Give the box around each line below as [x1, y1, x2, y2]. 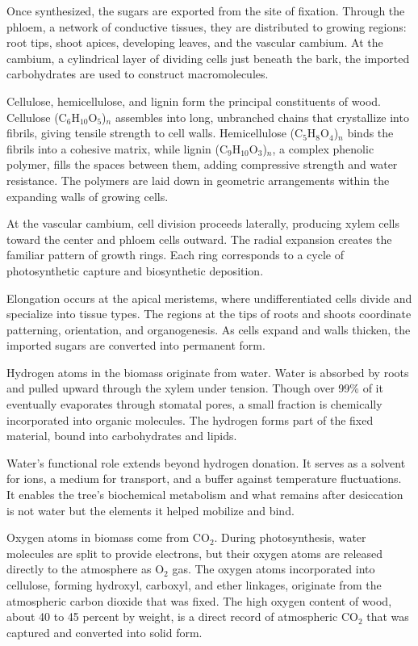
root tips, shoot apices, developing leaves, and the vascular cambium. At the [6, 34, 383, 51]
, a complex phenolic [272, 140, 374, 157]
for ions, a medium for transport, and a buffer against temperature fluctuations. [6, 470, 402, 487]
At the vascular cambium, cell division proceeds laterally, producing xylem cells [6, 215, 399, 232]
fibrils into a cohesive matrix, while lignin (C [6, 140, 228, 157]
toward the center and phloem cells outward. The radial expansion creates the [6, 230, 392, 247]
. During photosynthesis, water [214, 529, 366, 546]
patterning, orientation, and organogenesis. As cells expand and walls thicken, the [6, 321, 411, 338]
